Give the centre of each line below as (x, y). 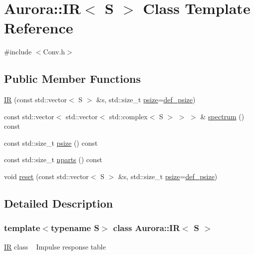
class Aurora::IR (146, 228)
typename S (75, 228)
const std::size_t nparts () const (53, 159)
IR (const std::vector (35, 100)
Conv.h (54, 52)
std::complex (128, 116)
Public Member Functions (72, 79)
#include (18, 52)
